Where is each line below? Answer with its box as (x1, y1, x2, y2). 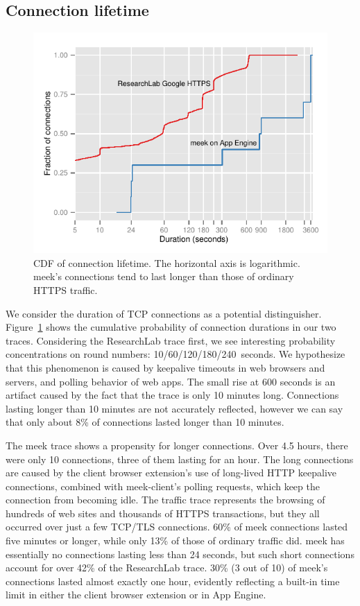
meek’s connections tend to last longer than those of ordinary (33, 269, 294, 284)
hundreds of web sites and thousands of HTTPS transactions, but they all (6, 505, 320, 520)
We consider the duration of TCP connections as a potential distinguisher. (6, 306, 322, 320)
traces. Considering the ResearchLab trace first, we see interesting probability (6, 333, 336, 347)
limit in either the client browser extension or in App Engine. (6, 587, 266, 602)
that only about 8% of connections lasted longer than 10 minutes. (6, 415, 284, 429)
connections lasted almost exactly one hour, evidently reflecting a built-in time (6, 573, 340, 588)
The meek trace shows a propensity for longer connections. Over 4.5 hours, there (6, 438, 348, 452)
